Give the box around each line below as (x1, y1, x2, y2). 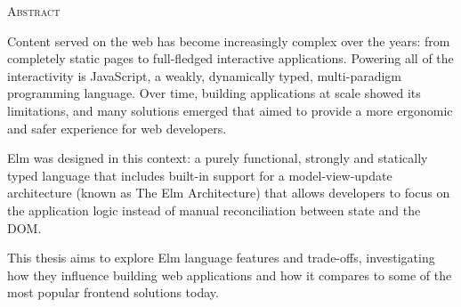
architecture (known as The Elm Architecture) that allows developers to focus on (7, 183, 450, 202)
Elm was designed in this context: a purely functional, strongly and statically (7, 149, 428, 167)
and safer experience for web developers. (7, 118, 227, 137)
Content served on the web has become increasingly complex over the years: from (7, 31, 450, 50)
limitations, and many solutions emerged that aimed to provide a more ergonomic (7, 101, 453, 119)
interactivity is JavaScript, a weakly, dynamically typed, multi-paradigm (7, 66, 401, 85)
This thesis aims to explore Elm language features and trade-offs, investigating (7, 248, 435, 267)
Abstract (7, 2, 61, 20)
